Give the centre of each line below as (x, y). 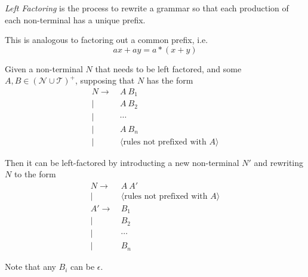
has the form (170, 80)
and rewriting (279, 162)
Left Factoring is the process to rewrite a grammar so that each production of (147, 8)
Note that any (30, 267)
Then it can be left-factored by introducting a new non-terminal (122, 162)
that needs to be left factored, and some (168, 68)
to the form (35, 174)
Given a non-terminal (44, 68)
